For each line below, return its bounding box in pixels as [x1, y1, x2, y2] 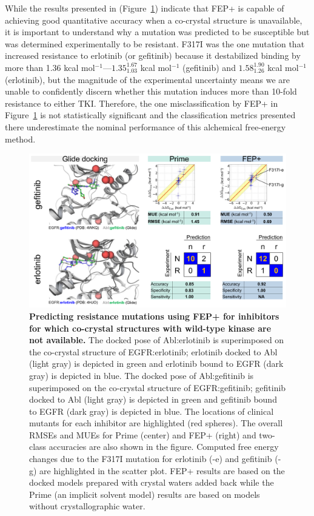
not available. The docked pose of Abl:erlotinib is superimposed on [29, 333, 284, 346]
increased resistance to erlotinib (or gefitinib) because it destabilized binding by [5, 49, 301, 62]
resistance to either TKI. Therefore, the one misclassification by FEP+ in [5, 96, 278, 109]
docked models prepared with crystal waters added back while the [29, 476, 274, 489]
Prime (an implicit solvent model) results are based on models [29, 488, 260, 500]
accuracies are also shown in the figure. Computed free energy [48, 440, 279, 453]
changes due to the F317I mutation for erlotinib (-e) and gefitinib [29, 452, 272, 465]
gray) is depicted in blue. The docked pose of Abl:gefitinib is [29, 369, 254, 381]
